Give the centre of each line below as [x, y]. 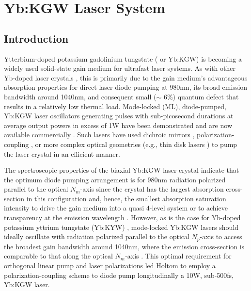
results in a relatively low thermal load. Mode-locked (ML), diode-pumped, [115, 106]
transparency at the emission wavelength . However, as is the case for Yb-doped [122, 218]
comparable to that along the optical [58, 256]
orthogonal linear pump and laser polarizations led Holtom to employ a [110, 265]
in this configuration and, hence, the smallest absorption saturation [126, 198]
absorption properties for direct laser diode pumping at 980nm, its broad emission [126, 87]
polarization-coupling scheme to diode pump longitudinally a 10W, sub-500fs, [119, 275]
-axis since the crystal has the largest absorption [152, 189]
